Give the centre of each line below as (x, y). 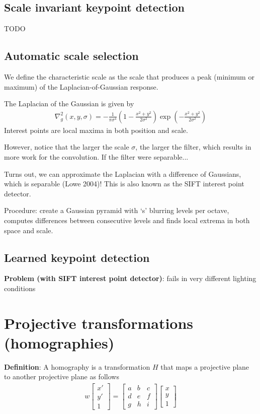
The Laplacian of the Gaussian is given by (69, 104)
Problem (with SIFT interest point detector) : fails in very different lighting (130, 278)
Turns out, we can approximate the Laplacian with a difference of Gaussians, (123, 174)
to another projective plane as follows (62, 376)
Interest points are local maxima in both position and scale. (96, 130)
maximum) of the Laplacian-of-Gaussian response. (81, 86)
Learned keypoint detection (77, 257)
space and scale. (29, 230)
